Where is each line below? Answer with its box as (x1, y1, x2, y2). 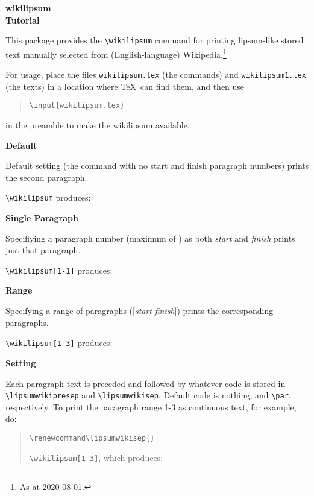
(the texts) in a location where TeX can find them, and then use (5, 80, 245, 92)
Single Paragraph (5, 212, 78, 224)
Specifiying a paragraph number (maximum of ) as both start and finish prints (5, 231, 295, 244)
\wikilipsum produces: (5, 191, 91, 204)
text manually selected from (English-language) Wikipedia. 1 (5, 46, 227, 60)
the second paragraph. (5, 171, 87, 183)
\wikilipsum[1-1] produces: (5, 263, 113, 276)
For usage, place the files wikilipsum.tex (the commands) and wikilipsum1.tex (5, 68, 306, 81)
